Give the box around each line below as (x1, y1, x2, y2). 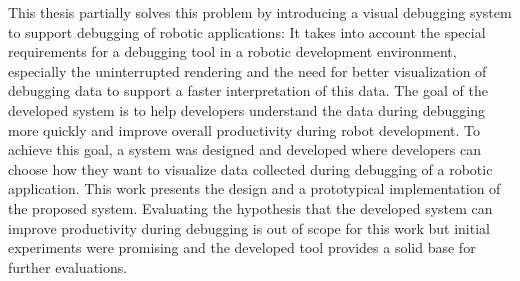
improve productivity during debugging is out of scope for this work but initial (8, 217, 490, 238)
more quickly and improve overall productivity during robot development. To (8, 119, 481, 140)
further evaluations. (8, 256, 128, 277)
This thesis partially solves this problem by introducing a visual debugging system (8, 2, 512, 22)
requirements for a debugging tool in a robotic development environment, (8, 41, 457, 62)
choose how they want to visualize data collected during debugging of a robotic (8, 158, 493, 179)
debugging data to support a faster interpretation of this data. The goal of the (8, 80, 488, 101)
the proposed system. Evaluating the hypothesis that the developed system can (8, 197, 493, 218)
